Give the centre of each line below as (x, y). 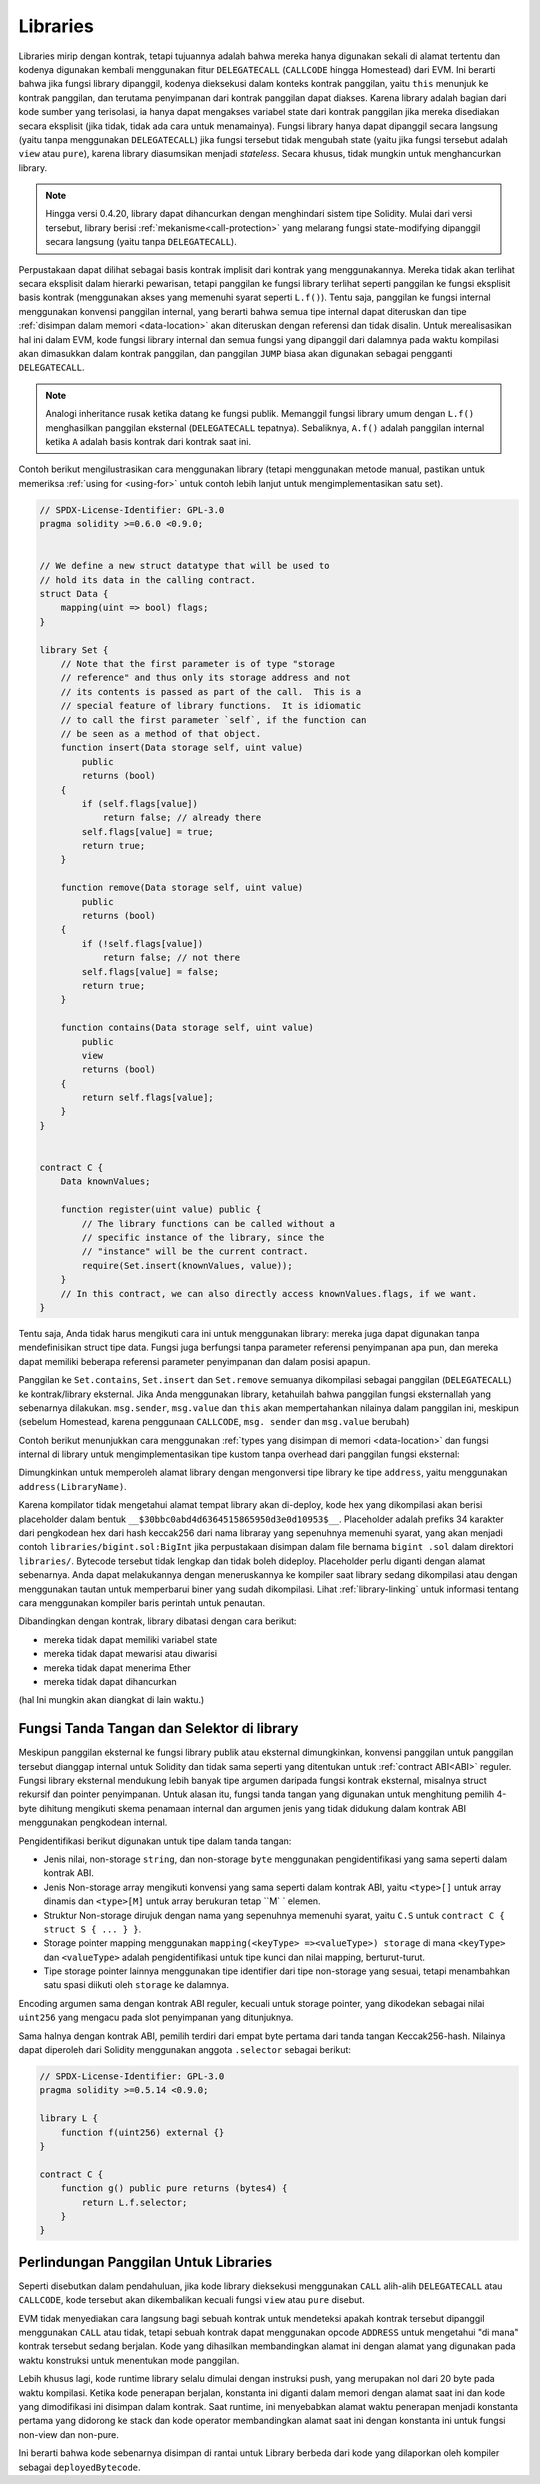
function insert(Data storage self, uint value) (182, 748)
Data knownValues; (105, 1181)
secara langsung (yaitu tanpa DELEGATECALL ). (141, 242)
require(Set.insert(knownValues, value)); (187, 1265)
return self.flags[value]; (147, 1098)
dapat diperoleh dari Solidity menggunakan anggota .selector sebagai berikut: (185, 2050)
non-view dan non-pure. (69, 2434)
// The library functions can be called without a (208, 1223)
